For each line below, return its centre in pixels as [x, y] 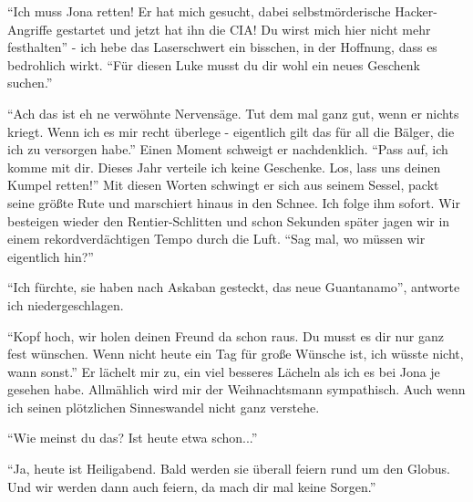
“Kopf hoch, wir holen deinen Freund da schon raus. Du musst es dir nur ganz [226, 335]
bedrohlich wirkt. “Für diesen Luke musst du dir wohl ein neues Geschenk [214, 64]
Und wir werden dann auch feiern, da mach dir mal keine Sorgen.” [192, 486]
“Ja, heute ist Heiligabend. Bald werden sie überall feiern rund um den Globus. [229, 469]
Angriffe [30, 29]
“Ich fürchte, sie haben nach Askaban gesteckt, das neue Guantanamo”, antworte [234, 287]
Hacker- [416, 11]
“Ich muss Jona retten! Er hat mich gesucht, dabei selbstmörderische [199, 11]
